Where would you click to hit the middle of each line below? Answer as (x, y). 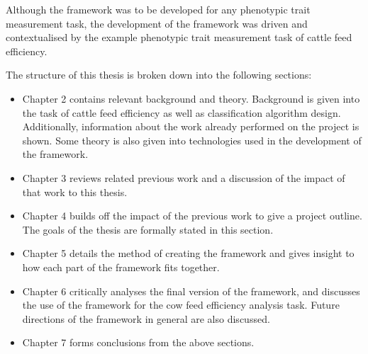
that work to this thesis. (75, 192)
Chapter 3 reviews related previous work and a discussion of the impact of (184, 177)
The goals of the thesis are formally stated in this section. (148, 229)
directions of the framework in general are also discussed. (146, 318)
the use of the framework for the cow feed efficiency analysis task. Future (181, 305)
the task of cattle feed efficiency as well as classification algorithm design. (182, 112)
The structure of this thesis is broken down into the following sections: (159, 75)
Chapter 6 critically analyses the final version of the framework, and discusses (191, 291)
